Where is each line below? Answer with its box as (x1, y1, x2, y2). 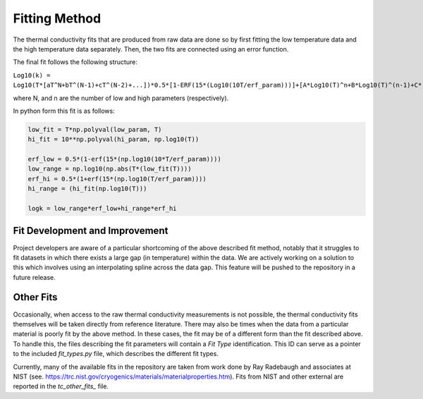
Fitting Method (13, 11, 102, 26)
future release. (13, 273, 56, 281)
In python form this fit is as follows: (13, 106, 116, 115)
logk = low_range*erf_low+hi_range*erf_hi (27, 204, 177, 212)
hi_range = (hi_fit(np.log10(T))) (27, 185, 147, 193)
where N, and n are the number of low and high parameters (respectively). (13, 94, 229, 102)
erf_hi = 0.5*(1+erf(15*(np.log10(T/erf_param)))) (27, 175, 207, 183)
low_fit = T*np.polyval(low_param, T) (27, 125, 162, 133)
